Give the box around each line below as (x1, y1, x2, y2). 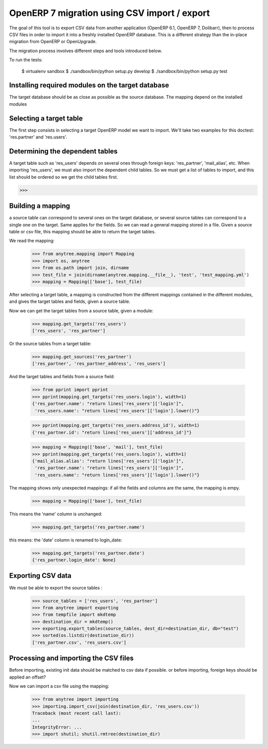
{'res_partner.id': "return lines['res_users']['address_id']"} (32, 429, 192, 435)
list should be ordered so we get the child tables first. (9, 174, 119, 180)
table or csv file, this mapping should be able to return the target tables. (9, 229, 156, 235)
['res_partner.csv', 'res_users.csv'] (32, 639, 127, 645)
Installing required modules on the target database (9, 81, 169, 89)
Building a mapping (9, 202, 70, 210)
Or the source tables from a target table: (9, 340, 92, 347)
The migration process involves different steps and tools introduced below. (9, 48, 162, 54)
